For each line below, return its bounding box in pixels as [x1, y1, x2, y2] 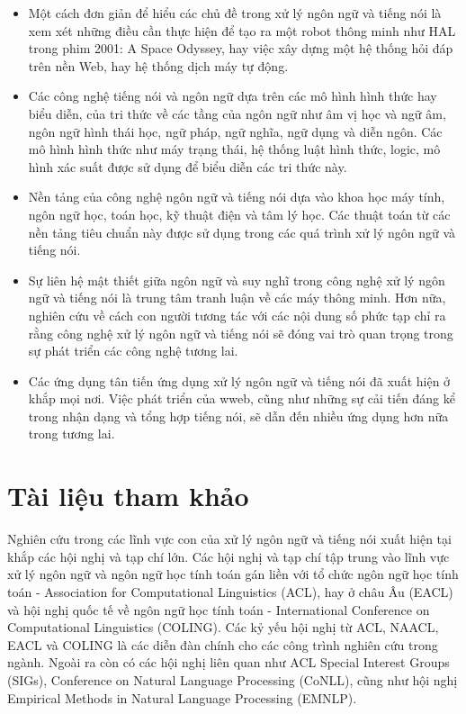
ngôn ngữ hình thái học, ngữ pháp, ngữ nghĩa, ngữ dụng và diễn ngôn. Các [28, 122, 443, 140]
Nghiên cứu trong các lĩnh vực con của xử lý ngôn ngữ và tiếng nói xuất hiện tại [7, 529, 452, 548]
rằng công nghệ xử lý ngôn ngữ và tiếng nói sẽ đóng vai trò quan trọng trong [28, 323, 453, 342]
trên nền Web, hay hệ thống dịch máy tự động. [28, 56, 289, 75]
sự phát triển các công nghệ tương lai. [28, 341, 238, 360]
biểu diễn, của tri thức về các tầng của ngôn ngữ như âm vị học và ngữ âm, [28, 104, 446, 122]
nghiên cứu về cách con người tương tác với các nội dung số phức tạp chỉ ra [28, 305, 446, 324]
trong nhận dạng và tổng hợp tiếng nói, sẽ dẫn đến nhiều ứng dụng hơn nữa [28, 406, 449, 425]
